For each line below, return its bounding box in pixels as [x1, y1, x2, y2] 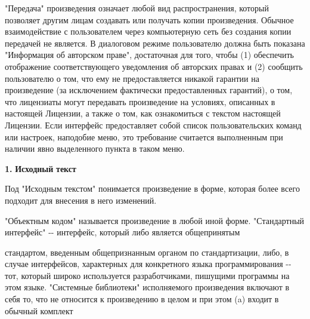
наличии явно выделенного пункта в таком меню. [5, 142, 185, 155]
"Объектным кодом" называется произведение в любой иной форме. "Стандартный [5, 214, 305, 226]
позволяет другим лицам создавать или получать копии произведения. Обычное [5, 13, 294, 26]
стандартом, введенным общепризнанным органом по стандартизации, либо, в [5, 246, 289, 258]
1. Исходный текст [5, 162, 76, 174]
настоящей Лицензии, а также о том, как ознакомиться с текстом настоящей [5, 107, 281, 119]
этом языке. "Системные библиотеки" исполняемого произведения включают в [5, 281, 290, 293]
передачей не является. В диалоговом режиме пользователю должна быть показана [5, 36, 305, 49]
